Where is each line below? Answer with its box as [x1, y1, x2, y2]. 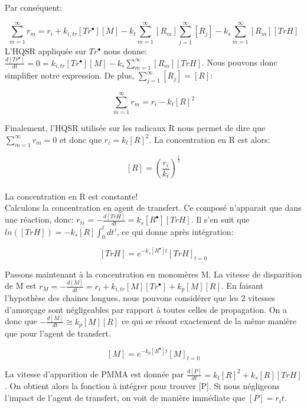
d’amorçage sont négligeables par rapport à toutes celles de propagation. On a [5, 303, 288, 315]
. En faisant [221, 279, 263, 292]
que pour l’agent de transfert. [5, 327, 111, 340]
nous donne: [103, 44, 147, 57]
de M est [5, 279, 37, 292]
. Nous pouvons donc [201, 56, 277, 68]
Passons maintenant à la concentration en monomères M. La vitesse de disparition [5, 267, 302, 280]
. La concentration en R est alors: [149, 133, 270, 145]
